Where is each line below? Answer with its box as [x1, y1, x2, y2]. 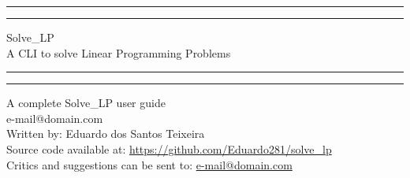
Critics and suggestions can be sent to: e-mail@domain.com [6, 156, 293, 172]
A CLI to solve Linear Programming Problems [6, 44, 231, 61]
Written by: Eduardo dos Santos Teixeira [6, 125, 205, 142]
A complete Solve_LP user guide [6, 95, 166, 111]
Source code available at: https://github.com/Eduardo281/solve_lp [6, 140, 332, 157]
